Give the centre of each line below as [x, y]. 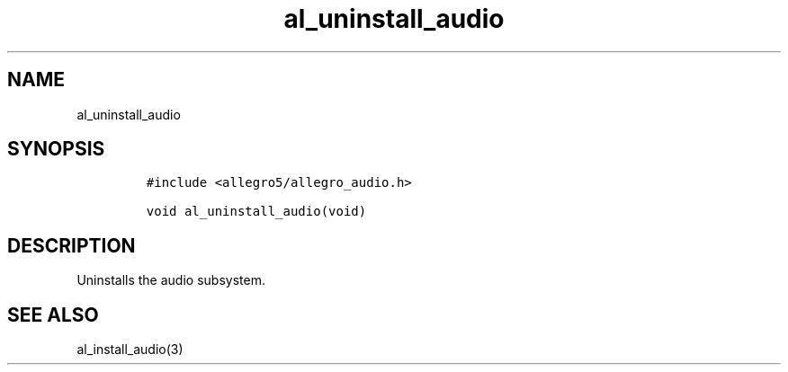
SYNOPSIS [56, 149]
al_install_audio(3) [130, 350]
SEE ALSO [53, 314]
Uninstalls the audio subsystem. [171, 280]
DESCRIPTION [72, 245]
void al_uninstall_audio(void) [256, 212]
